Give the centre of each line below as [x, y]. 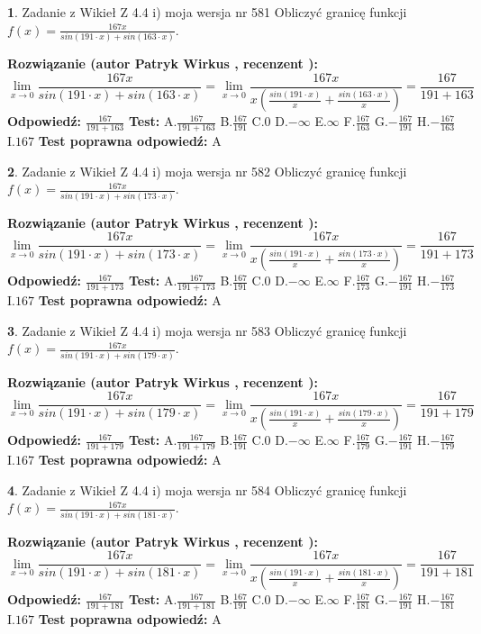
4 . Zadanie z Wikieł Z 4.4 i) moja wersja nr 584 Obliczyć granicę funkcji [207, 489]
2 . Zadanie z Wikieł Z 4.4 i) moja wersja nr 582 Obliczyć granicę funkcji [207, 171]
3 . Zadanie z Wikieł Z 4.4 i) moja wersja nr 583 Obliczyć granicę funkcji [207, 330]
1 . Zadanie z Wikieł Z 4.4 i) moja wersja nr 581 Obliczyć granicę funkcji [207, 12]
